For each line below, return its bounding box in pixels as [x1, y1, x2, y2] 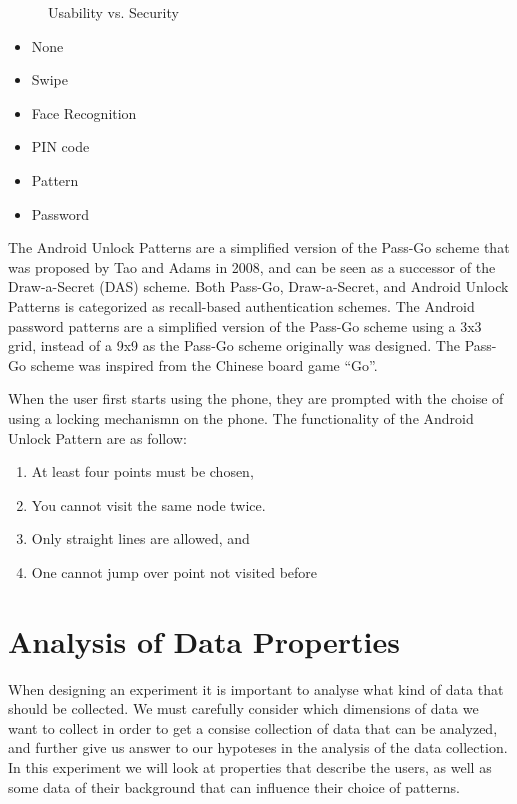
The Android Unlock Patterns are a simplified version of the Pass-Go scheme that [8, 237, 510, 258]
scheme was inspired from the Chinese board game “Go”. [30, 354, 378, 375]
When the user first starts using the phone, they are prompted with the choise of [8, 388, 504, 409]
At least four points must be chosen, [31, 461, 254, 482]
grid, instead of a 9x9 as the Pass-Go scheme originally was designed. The [8, 335, 460, 356]
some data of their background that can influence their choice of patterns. [8, 776, 460, 797]
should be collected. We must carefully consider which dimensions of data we [8, 698, 479, 719]
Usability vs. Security [48, 2, 179, 22]
